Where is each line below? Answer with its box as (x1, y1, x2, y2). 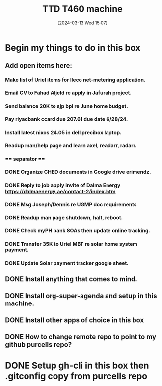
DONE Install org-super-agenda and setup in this (5, 292, 157, 300)
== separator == (5, 155, 45, 162)
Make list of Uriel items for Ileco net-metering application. (5, 76, 146, 83)
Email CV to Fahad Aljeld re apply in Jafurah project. (5, 89, 132, 96)
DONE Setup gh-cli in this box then (5, 360, 149, 371)
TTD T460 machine (42, 3, 123, 15)
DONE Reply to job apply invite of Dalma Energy (5, 182, 121, 189)
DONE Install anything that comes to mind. (5, 275, 137, 283)
